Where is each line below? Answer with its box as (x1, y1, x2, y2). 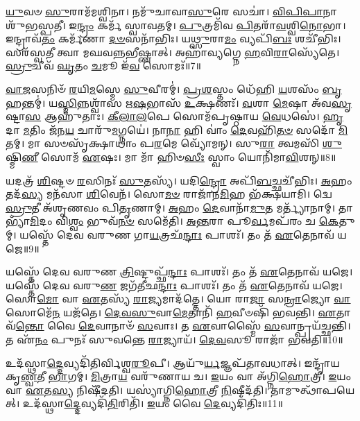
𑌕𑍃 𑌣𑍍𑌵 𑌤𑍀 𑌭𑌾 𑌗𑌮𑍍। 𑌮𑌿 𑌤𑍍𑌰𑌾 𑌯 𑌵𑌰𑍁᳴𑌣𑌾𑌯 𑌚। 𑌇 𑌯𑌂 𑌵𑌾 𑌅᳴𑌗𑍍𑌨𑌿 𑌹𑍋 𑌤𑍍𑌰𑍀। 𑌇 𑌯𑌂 (6, 369, 352, 384)
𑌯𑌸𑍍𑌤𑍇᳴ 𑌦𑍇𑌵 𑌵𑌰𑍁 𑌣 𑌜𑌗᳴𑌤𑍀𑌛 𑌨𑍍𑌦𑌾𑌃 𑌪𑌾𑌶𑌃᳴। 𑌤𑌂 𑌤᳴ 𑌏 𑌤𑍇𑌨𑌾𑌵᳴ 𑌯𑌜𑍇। (6, 277, 343, 292)
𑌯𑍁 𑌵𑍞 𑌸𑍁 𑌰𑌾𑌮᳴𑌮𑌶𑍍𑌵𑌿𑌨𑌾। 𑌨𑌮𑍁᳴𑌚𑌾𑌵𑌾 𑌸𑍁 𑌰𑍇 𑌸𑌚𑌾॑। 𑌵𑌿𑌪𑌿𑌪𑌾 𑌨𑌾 (6, 4, 338, 18)
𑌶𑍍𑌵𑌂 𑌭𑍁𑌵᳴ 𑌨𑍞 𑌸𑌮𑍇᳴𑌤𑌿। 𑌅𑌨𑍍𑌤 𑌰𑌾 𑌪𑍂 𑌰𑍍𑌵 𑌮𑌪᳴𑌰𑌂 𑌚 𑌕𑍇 (68, 214, 339, 228)
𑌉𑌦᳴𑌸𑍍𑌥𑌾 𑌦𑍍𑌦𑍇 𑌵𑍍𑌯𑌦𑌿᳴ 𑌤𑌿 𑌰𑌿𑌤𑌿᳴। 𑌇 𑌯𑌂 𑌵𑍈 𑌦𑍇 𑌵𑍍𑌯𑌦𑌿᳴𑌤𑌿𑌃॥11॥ (23, 396, 283, 411)
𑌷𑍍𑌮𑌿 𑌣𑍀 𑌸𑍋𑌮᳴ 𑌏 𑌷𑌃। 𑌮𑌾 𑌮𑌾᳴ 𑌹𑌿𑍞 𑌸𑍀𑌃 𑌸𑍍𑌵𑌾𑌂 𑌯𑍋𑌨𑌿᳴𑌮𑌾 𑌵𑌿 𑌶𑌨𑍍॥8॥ (6, 149, 336, 164)
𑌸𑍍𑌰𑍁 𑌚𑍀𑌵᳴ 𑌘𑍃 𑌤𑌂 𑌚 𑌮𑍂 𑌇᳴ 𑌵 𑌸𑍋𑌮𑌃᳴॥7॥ (6, 58, 201, 73)
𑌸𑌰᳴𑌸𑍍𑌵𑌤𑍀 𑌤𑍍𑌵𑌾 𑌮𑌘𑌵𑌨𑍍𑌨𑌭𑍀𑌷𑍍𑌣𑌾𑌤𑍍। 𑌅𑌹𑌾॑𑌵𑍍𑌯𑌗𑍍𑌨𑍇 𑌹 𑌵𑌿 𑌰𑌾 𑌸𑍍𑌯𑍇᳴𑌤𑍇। (6, 44, 340, 59)
